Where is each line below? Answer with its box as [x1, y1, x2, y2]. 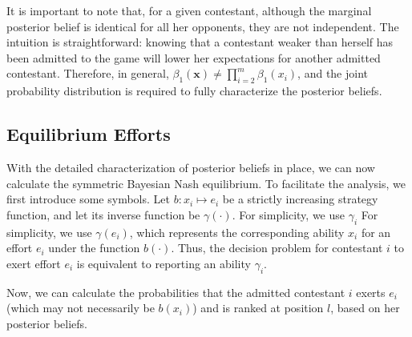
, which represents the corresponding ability [129, 223, 345, 240]
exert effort [6, 255, 61, 271]
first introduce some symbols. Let [6, 191, 170, 207]
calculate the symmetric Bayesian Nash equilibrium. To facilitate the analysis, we [6, 175, 406, 191]
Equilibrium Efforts [6, 122, 171, 146]
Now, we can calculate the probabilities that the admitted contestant [6, 283, 345, 300]
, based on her [330, 299, 400, 316]
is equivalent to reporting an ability [76, 255, 251, 271]
